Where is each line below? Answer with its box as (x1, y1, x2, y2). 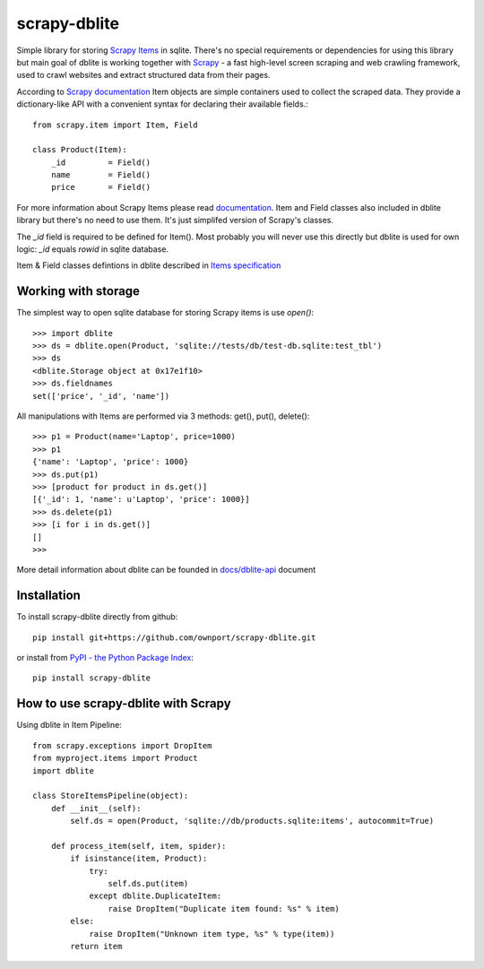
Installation (16, 588, 81, 603)
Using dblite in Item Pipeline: (16, 720, 123, 731)
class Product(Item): (32, 144, 127, 155)
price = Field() (50, 182, 151, 193)
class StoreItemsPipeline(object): (32, 791, 189, 801)
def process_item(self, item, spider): (50, 841, 227, 851)
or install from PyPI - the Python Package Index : (16, 653, 194, 663)
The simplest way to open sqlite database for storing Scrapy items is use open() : (16, 307, 314, 318)
